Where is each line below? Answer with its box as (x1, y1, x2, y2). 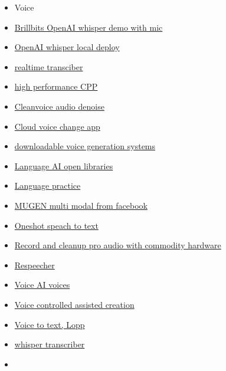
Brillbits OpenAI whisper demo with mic (14, 21, 163, 33)
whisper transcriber (14, 338, 85, 350)
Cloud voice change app (14, 120, 100, 132)
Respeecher (14, 258, 55, 271)
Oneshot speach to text (14, 219, 99, 231)
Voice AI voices (14, 278, 70, 291)
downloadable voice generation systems (14, 140, 156, 152)
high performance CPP (14, 80, 98, 93)
